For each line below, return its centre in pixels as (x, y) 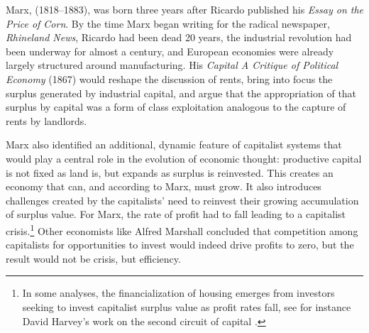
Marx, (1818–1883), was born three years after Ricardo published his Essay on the (185, 9)
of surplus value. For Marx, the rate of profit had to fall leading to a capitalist (176, 214)
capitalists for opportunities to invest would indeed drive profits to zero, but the (180, 245)
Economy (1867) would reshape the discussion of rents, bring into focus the (169, 78)
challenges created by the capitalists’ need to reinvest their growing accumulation (182, 200)
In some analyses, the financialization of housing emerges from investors (178, 293)
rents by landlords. (46, 120)
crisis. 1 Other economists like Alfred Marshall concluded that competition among (182, 229)
